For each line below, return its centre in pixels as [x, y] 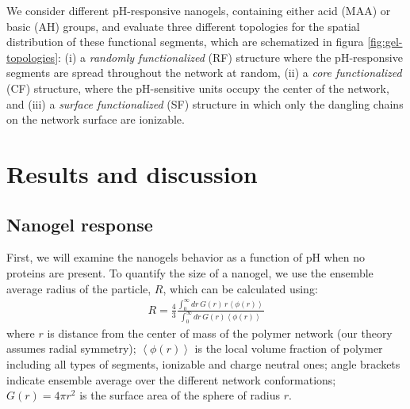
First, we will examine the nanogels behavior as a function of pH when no [186, 257]
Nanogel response [80, 224]
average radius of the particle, [79, 288]
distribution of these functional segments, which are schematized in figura [185, 42]
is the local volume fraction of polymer [289, 348]
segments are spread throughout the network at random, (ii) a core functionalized [204, 73]
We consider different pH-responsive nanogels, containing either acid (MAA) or [199, 10]
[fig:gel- [385, 42]
